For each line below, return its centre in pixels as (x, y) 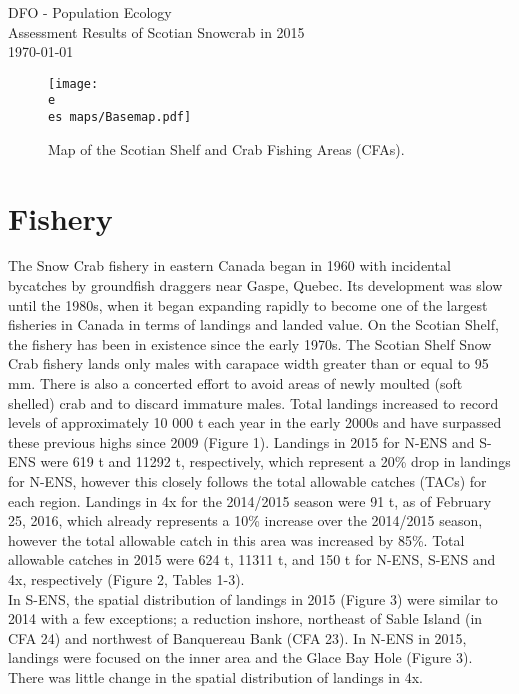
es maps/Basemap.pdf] (120, 117)
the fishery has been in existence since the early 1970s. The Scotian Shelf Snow (250, 343)
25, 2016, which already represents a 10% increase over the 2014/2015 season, (245, 520)
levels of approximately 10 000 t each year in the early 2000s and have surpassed (255, 422)
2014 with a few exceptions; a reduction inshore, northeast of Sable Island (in (245, 618)
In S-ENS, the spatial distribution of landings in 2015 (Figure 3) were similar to (253, 598)
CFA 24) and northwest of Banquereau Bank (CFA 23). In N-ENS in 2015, (237, 637)
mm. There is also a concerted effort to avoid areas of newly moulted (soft (235, 383)
